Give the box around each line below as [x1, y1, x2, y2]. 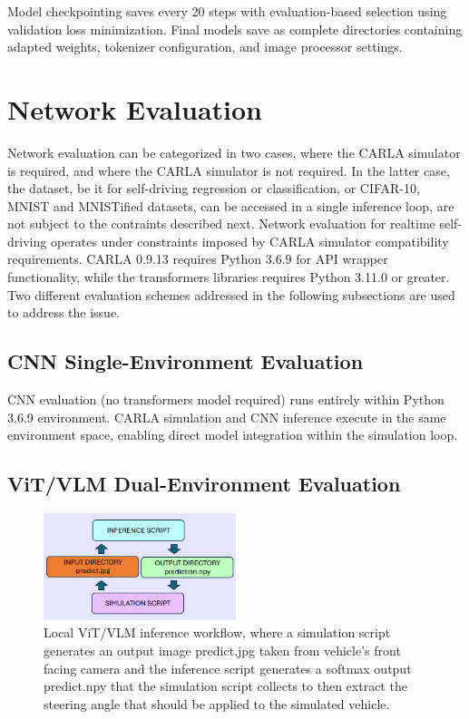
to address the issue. [7, 303, 120, 322]
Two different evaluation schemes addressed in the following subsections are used [7, 285, 455, 304]
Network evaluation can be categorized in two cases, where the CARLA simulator [7, 142, 461, 161]
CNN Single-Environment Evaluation [7, 347, 364, 375]
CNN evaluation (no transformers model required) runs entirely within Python [7, 390, 445, 409]
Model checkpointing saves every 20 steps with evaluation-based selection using [7, 2, 447, 20]
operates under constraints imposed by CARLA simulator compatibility [50, 231, 449, 250]
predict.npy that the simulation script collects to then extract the [44, 676, 407, 695]
